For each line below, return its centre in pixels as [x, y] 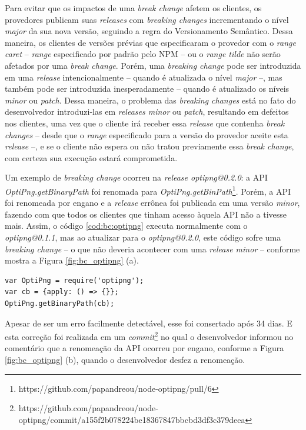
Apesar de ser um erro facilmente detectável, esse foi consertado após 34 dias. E [149, 323]
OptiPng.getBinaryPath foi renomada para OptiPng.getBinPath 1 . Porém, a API [148, 190]
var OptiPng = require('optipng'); [74, 280]
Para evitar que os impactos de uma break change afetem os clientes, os [133, 8]
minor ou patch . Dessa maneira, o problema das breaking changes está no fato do [150, 100]
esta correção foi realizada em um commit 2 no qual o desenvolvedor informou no [149, 336]
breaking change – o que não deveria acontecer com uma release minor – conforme [152, 249]
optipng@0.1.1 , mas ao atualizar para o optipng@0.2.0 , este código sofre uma [143, 237]
